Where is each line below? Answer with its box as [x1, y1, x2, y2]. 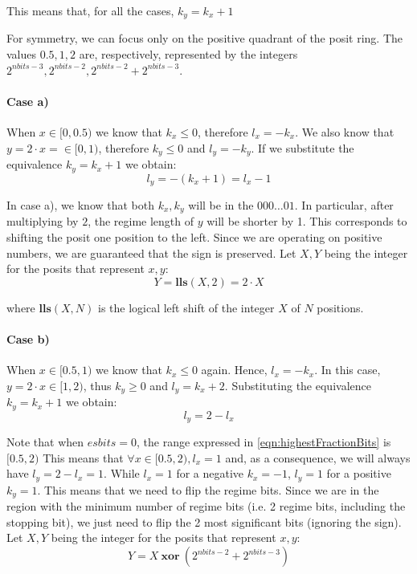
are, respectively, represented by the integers [79, 46, 298, 63]
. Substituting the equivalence [224, 377, 371, 393]
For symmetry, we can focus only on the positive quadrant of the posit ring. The [6, 30, 403, 47]
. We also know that [295, 124, 395, 140]
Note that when [6, 434, 84, 450]
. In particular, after [294, 196, 394, 213]
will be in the [188, 196, 254, 213]
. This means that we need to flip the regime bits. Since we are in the [37, 481, 379, 498]
